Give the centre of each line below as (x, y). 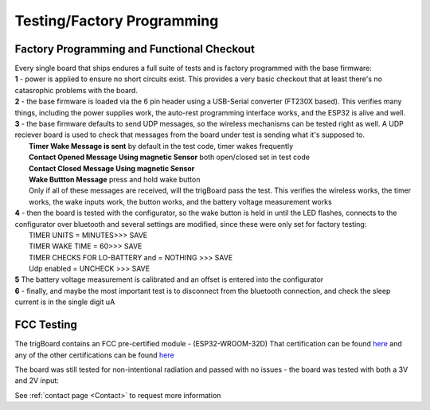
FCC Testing (46, 325)
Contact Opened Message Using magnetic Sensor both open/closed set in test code (170, 157)
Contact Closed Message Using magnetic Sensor (112, 168)
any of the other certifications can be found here (94, 355)
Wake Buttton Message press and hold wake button (115, 179)
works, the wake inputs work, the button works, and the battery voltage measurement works (180, 201)
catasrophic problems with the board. (76, 90)
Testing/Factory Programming (117, 21)
